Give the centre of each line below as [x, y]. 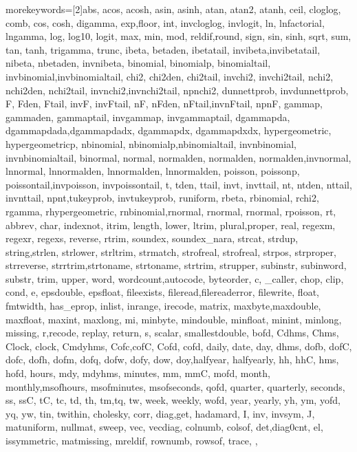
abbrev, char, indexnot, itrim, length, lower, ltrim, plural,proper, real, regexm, [171, 225]
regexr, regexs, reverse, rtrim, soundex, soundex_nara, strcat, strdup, [152, 238]
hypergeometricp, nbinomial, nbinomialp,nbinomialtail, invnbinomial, [151, 143]
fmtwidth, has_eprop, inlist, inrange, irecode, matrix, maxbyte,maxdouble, [163, 306]
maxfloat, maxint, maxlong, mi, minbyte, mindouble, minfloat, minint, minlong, [174, 319]
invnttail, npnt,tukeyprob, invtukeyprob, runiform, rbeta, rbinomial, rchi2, [162, 198]
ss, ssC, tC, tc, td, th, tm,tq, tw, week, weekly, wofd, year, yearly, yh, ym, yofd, [173, 400]
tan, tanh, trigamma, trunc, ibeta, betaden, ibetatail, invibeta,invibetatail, [163, 49]
